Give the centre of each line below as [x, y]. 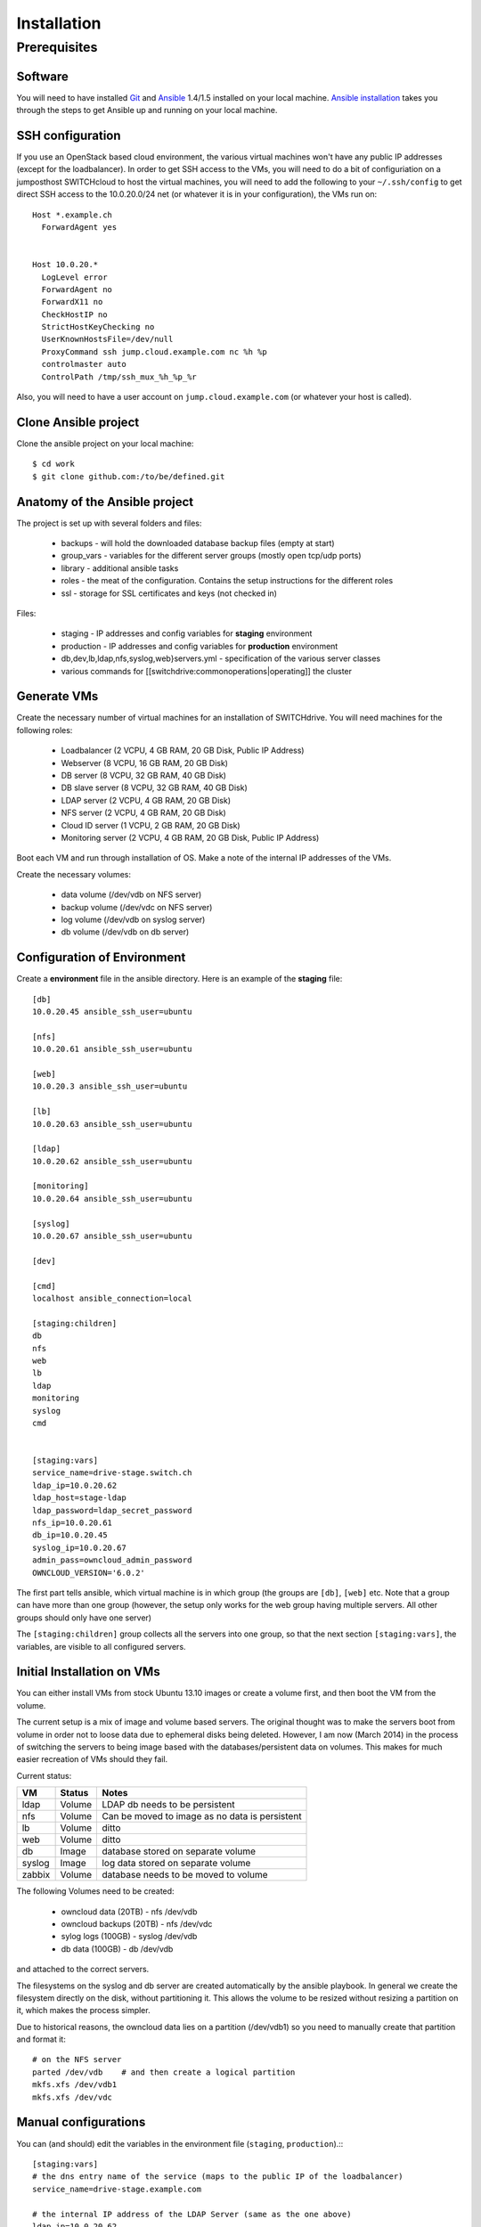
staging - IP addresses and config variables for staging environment [187, 633]
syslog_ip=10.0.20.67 [79, 1547]
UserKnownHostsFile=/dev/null [107, 339]
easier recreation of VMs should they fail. [92, 1759]
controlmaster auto [84, 364]
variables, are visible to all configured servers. [101, 1646]
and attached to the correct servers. [83, 1970]
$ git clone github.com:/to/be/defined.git [129, 476]
